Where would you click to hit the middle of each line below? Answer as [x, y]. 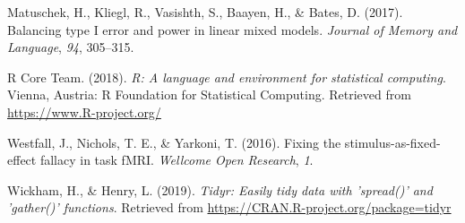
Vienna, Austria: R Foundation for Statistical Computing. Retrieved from [209, 94]
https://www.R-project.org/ [84, 111]
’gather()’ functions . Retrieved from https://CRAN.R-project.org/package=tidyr [229, 207]
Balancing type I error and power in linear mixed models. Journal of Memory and [232, 29]
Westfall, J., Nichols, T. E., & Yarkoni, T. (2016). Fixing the [174, 142]
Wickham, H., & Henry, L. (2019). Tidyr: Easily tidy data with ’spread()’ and [220, 189]
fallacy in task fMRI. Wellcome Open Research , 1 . [177, 160]
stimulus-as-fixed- [392, 142]
